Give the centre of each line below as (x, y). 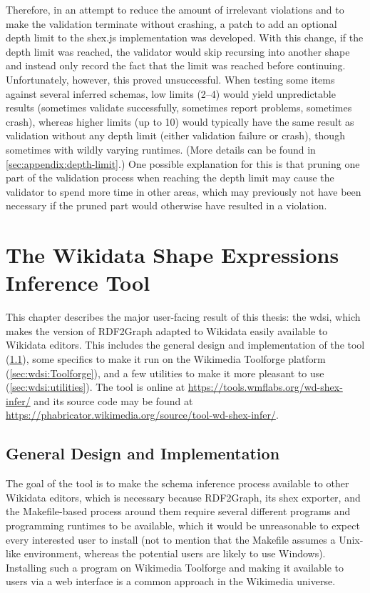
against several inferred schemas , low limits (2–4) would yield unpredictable (171, 93)
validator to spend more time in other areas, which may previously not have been (184, 191)
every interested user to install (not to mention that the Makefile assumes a (171, 539)
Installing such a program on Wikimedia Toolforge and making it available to (175, 567)
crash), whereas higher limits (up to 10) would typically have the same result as (180, 121)
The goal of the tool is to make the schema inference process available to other (178, 483)
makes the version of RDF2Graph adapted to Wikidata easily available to (167, 330)
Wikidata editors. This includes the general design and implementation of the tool (185, 345)
